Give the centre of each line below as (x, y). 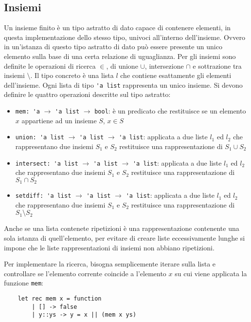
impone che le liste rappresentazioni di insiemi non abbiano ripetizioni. (109, 247)
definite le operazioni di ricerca (50, 66)
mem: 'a (27, 112)
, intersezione (164, 66)
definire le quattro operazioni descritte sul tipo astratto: (87, 94)
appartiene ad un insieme (59, 120)
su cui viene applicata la (211, 273)
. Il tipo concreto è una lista (72, 75)
